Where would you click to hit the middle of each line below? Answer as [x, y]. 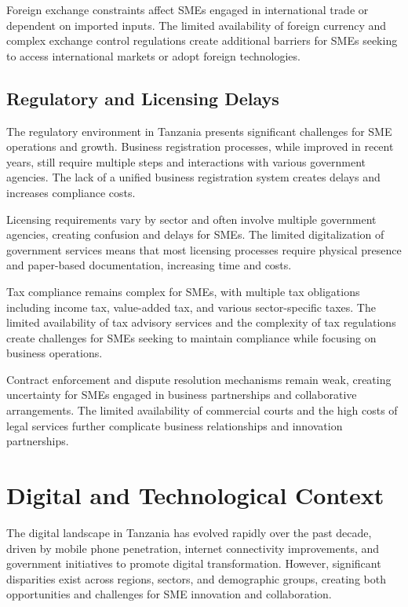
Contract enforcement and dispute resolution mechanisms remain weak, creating [199, 379]
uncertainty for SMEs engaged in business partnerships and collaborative [182, 395]
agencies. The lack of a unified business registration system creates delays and [193, 177]
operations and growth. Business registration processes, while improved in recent [200, 146]
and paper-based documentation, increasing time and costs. [149, 265]
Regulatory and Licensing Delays [143, 98]
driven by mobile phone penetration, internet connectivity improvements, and [193, 548]
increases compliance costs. [71, 192]
